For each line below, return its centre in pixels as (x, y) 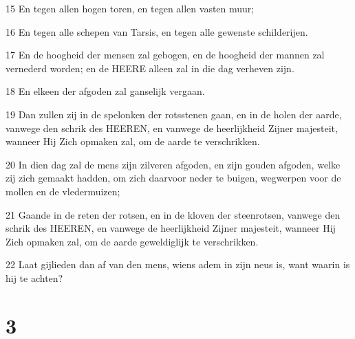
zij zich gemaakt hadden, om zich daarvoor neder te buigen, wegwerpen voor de (173, 178)
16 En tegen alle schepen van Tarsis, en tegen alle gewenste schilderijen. (157, 31)
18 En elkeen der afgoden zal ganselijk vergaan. (105, 91)
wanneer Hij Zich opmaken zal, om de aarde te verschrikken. (133, 141)
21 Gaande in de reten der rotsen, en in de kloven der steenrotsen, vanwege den (173, 214)
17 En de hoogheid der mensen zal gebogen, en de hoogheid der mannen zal (165, 55)
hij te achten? (34, 277)
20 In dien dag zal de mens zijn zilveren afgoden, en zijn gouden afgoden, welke (173, 164)
